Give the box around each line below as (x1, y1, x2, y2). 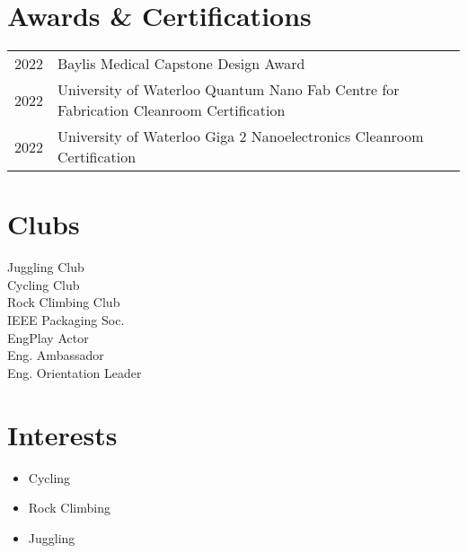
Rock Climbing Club (7, 293, 120, 312)
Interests (7, 416, 118, 452)
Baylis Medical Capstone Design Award (57, 53, 305, 75)
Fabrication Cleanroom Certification (57, 100, 286, 121)
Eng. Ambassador (7, 346, 104, 364)
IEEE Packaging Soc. (7, 311, 125, 329)
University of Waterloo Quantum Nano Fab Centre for (57, 79, 400, 101)
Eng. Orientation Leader (7, 363, 142, 382)
